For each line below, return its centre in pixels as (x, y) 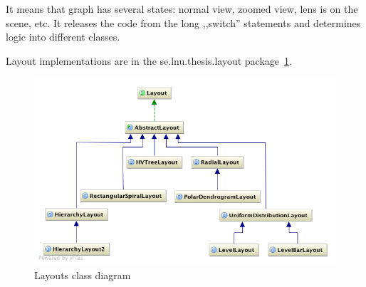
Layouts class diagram (83, 275)
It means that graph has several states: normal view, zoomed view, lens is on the (182, 9)
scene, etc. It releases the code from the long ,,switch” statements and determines (183, 22)
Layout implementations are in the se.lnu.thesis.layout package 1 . (149, 60)
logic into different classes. (63, 37)
